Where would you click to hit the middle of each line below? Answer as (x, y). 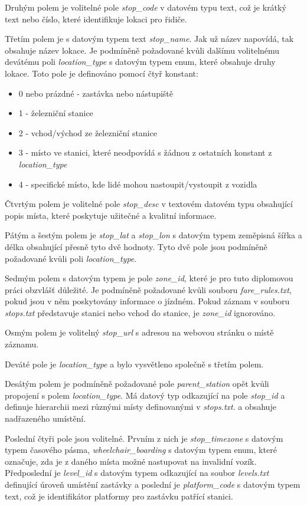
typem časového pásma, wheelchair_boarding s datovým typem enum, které (141, 450)
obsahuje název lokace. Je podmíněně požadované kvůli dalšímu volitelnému (142, 50)
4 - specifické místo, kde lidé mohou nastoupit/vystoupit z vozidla (138, 184)
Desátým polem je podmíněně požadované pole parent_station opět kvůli (137, 384)
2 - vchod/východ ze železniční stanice (88, 132)
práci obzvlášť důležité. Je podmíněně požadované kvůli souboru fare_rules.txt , (148, 289)
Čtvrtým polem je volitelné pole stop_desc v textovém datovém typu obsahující (149, 204)
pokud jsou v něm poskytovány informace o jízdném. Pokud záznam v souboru (147, 301)
